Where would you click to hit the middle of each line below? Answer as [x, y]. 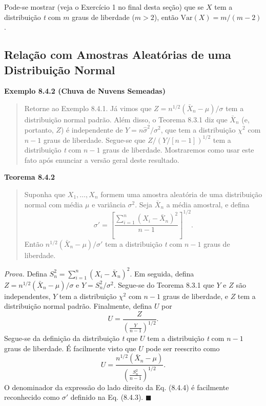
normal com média [54, 204]
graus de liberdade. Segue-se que [94, 140]
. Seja [144, 204]
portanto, [39, 129]
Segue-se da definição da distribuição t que [71, 338]
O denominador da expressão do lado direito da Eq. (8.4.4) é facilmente [117, 387]
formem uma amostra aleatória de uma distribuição [181, 194]
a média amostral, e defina [208, 204]
